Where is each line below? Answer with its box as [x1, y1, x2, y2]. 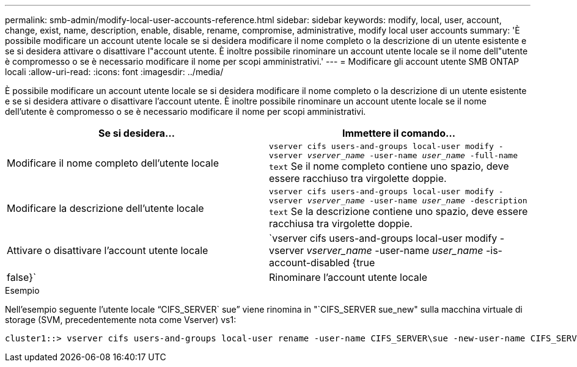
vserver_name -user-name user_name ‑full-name [307, 151, 518, 160]
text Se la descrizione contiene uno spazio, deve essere [269, 205, 528, 217]
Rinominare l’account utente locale [269, 271, 427, 283]
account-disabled [269, 256, 350, 269]
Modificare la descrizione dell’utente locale [7, 202, 204, 214]
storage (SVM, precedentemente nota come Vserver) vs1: [5, 314, 237, 325]
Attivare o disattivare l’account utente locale [7, 244, 208, 256]
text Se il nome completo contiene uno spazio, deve [269, 160, 509, 172]
